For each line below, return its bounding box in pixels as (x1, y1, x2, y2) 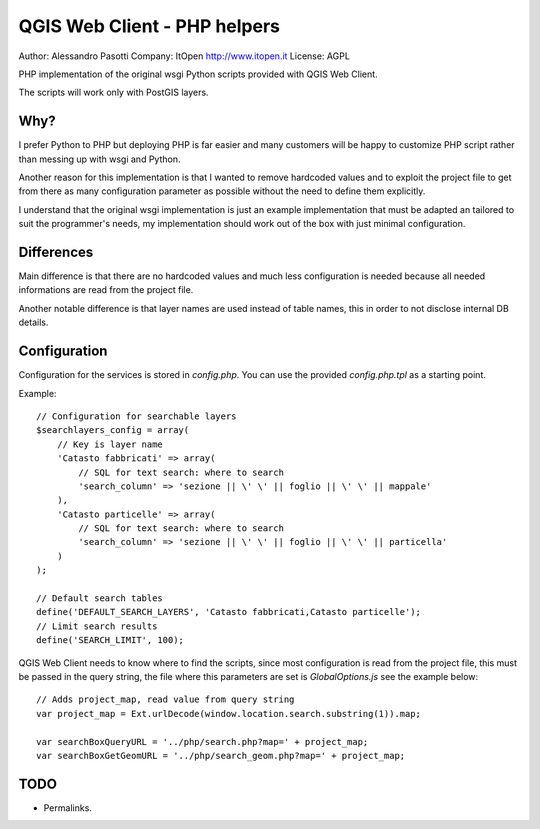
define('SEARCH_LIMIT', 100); (36, 635, 185, 646)
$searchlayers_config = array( (36, 425, 190, 436)
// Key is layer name (56, 438, 164, 450)
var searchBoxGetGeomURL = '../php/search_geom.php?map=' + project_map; (36, 750, 406, 761)
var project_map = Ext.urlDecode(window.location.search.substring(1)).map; (36, 708, 422, 719)
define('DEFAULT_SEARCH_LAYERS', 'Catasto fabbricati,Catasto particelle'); (36, 606, 422, 618)
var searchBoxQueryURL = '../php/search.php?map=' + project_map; (36, 736, 369, 747)
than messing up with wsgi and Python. (18, 153, 181, 165)
